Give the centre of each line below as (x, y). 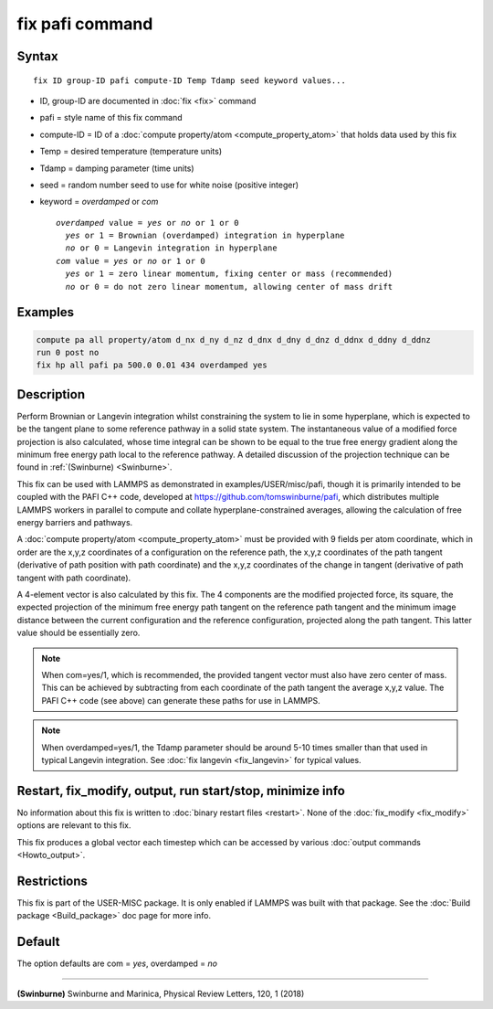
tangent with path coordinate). (74, 578)
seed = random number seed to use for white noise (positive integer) (169, 185)
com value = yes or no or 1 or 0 (131, 261)
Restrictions (52, 881)
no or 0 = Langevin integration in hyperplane (171, 248)
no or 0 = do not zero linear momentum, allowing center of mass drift (229, 287)
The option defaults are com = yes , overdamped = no (117, 963)
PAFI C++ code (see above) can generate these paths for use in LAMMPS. (181, 700)
